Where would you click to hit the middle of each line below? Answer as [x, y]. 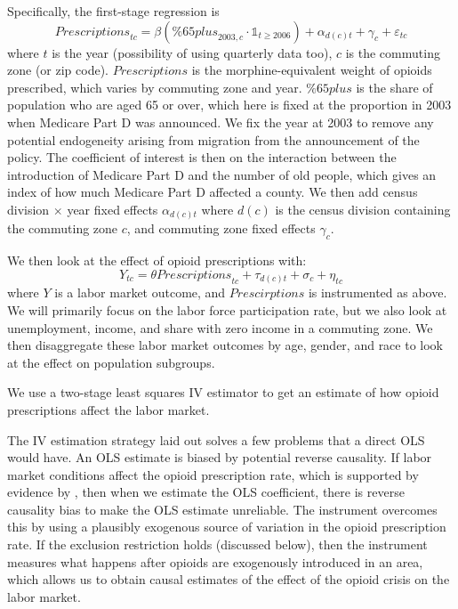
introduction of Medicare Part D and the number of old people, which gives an [222, 174]
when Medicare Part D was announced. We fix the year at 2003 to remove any [221, 122]
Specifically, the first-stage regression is [113, 11]
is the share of [394, 87]
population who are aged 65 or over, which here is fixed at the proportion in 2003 [229, 105]
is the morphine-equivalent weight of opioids [312, 70]
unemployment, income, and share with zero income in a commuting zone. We [220, 327]
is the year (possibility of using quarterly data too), [192, 52]
